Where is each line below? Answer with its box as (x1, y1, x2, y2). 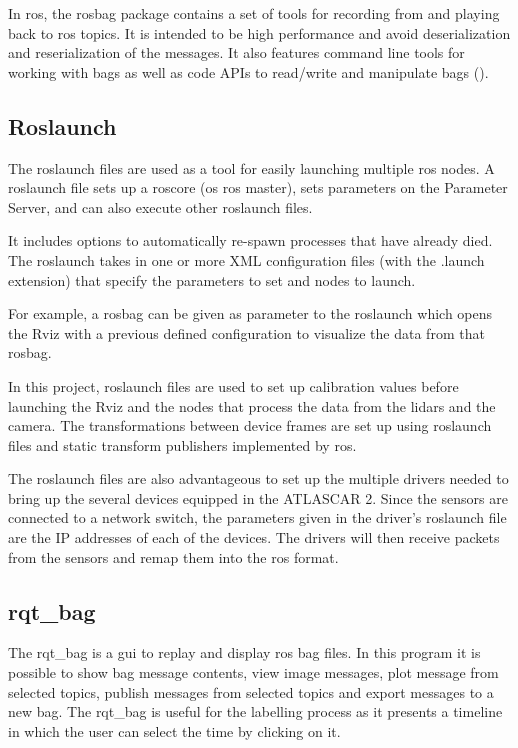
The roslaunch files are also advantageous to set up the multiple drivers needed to (8, 468, 509, 489)
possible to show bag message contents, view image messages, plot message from (8, 662, 499, 683)
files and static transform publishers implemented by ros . (8, 434, 357, 455)
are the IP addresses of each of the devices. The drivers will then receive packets (8, 527, 500, 548)
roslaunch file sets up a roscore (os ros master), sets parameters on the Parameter (8, 177, 508, 198)
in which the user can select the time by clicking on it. (8, 720, 341, 741)
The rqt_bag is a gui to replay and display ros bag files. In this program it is (8, 642, 481, 663)
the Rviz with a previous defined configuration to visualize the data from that (8, 322, 485, 343)
